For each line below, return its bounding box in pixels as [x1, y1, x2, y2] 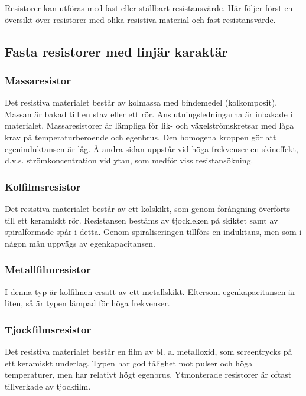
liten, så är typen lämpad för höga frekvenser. [5, 297, 170, 309]
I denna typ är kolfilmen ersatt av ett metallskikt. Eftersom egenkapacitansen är [5, 285, 296, 297]
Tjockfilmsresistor [5, 322, 92, 336]
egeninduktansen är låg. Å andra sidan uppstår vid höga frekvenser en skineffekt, [5, 142, 298, 155]
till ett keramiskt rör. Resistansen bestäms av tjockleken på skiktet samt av [5, 214, 278, 226]
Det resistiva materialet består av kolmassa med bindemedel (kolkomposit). [5, 96, 278, 109]
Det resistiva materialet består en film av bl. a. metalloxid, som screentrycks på [5, 345, 292, 357]
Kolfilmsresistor [5, 179, 81, 194]
